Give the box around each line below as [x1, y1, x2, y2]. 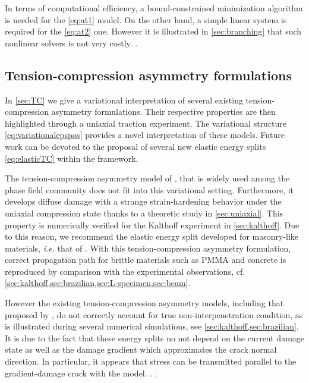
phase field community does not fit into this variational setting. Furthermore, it [5, 183, 294, 196]
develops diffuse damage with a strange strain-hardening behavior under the [5, 195, 282, 208]
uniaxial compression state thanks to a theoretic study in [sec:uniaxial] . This [5, 206, 283, 219]
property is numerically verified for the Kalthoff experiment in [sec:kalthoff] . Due [5, 218, 299, 231]
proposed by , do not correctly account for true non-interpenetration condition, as [5, 308, 303, 321]
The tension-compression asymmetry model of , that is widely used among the [5, 172, 290, 184]
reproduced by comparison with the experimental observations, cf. [5, 265, 245, 277]
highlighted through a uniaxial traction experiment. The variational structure [5, 117, 287, 129]
